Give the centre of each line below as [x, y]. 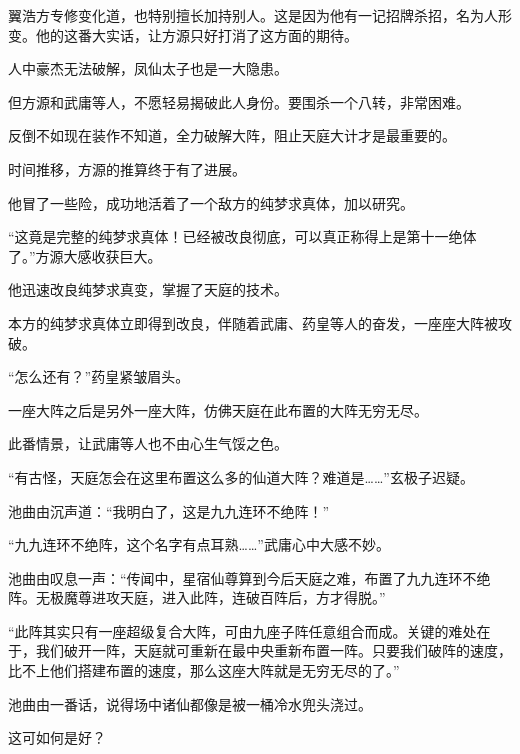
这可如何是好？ [57, 737]
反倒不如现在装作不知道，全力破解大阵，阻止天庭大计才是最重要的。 [232, 135]
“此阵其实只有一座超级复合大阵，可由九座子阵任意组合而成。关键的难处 [242, 630]
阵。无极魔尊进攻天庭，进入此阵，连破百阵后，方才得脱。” [197, 597]
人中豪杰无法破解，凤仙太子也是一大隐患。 [148, 68]
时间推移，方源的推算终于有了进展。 [127, 168]
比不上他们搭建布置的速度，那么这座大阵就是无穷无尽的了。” [204, 670]
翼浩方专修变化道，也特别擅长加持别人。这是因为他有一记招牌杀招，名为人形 [260, 15]
